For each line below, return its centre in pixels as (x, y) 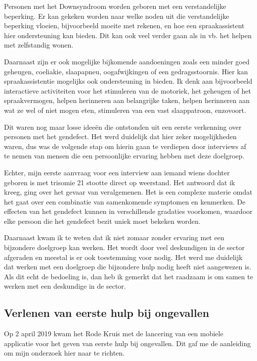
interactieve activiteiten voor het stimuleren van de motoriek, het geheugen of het (128, 90)
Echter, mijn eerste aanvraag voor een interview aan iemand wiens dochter (117, 172)
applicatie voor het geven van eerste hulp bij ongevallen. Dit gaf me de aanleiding (128, 343)
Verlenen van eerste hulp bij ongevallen (107, 313)
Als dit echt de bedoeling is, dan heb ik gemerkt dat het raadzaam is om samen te (128, 276)
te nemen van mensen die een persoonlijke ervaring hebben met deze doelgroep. (124, 156)
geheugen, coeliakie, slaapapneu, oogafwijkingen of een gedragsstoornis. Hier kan (126, 71)
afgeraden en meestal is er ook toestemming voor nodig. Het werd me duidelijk (123, 257)
